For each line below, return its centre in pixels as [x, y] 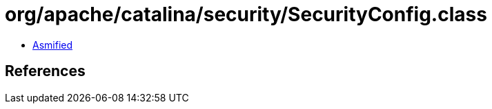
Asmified [53, 45]
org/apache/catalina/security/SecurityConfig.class [246, 14]
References [45, 71]
